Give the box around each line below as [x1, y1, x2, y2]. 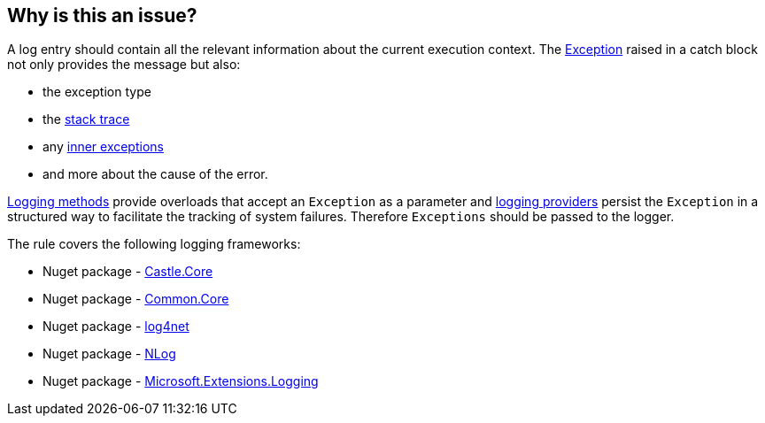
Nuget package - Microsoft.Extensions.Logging [42, 373, 319, 389]
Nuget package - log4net [42, 319, 189, 335]
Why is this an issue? [7, 4, 197, 27]
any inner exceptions [42, 139, 164, 155]
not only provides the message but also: [7, 57, 241, 73]
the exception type [42, 84, 151, 100]
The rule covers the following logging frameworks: [7, 236, 301, 252]
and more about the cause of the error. [42, 166, 268, 182]
